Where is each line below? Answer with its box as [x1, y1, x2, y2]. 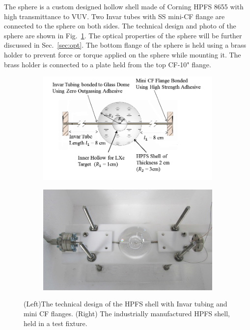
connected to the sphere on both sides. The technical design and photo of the [4, 21, 236, 31]
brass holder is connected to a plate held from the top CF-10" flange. [4, 59, 211, 69]
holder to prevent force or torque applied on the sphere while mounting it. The [4, 49, 241, 59]
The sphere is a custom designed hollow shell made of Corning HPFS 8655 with [4, 1, 244, 11]
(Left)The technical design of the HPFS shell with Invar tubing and [24, 299, 227, 309]
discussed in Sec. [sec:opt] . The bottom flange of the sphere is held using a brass [4, 40, 247, 50]
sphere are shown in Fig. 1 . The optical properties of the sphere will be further [4, 30, 242, 40]
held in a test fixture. [24, 318, 87, 328]
